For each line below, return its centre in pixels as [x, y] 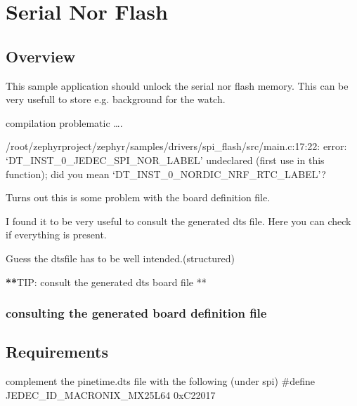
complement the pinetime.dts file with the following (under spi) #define [161, 381]
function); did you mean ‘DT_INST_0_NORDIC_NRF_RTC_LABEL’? [166, 174]
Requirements [57, 352]
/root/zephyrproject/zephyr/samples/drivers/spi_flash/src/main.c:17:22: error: [176, 146]
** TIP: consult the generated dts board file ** [106, 282]
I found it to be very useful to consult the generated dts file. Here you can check [178, 221]
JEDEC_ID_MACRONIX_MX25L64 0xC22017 [111, 394]
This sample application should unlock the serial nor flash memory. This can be [177, 85]
